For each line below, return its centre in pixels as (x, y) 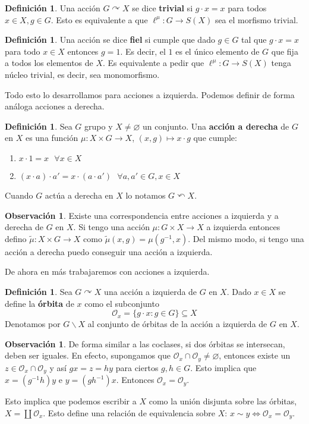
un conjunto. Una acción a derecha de (216, 126)
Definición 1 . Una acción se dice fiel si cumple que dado (110, 40)
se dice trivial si (163, 8)
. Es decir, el (143, 51)
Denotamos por (33, 324)
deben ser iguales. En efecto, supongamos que (88, 355)
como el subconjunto (122, 303)
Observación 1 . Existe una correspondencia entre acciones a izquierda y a (142, 215)
